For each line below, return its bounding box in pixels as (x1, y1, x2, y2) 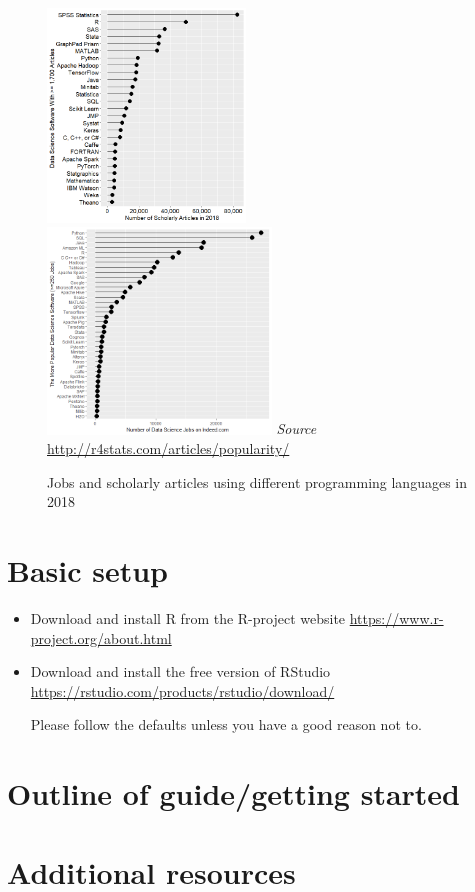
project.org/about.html (30, 627, 172, 648)
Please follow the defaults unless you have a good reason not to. (30, 714, 422, 735)
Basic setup (7, 550, 169, 591)
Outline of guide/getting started (7, 773, 461, 814)
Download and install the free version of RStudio (30, 661, 331, 682)
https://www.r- (349, 608, 444, 629)
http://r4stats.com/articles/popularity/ (47, 438, 290, 459)
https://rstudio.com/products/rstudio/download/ (30, 680, 335, 701)
